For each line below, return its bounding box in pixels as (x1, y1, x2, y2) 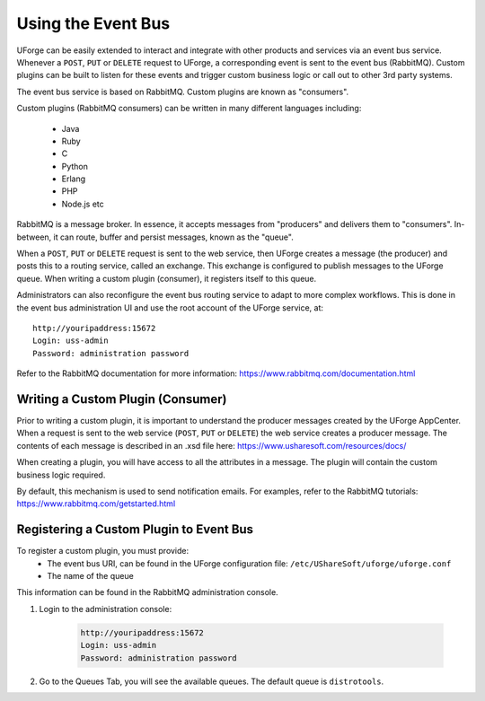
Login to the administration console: (39, 603, 172, 614)
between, (16, 232, 52, 242)
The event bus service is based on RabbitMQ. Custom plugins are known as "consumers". (16, 86, 349, 97)
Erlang (61, 173, 86, 184)
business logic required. (16, 469, 106, 480)
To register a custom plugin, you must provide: (16, 546, 190, 556)
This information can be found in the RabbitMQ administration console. (16, 587, 278, 598)
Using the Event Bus (16, 13, 171, 33)
